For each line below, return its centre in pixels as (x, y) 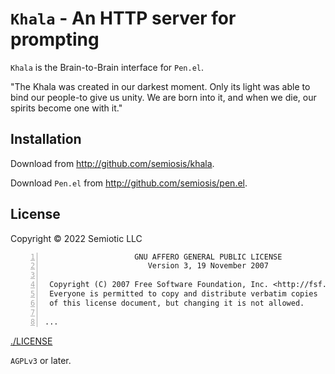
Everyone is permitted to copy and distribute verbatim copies (183, 294)
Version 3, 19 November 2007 (208, 266)
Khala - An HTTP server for (123, 18)
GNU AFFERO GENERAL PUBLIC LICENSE (208, 257)
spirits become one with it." (66, 108)
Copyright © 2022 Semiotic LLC (76, 238)
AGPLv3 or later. (41, 360)
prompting (55, 39)
